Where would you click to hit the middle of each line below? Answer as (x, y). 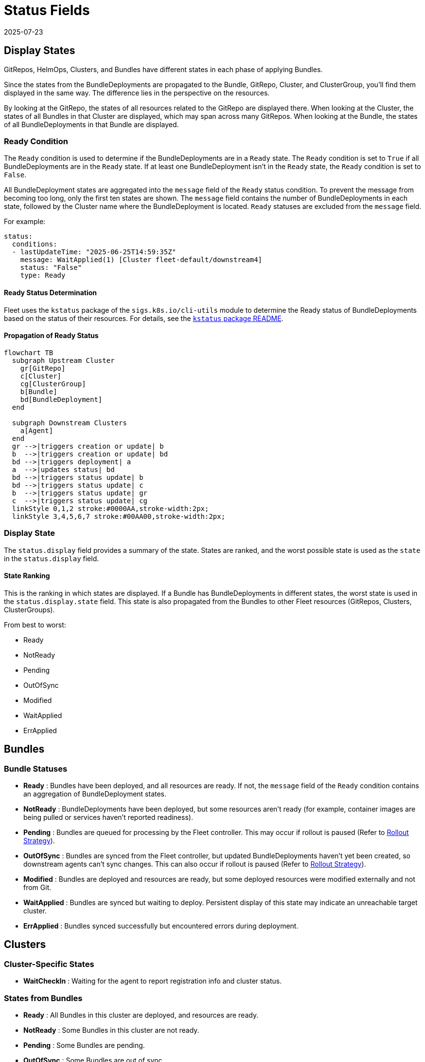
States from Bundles (43, 998)
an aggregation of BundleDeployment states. (95, 794)
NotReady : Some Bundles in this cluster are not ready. (111, 1030)
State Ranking (27, 576)
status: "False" (51, 268)
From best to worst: (35, 625)
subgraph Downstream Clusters (69, 423)
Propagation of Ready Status (51, 336)
